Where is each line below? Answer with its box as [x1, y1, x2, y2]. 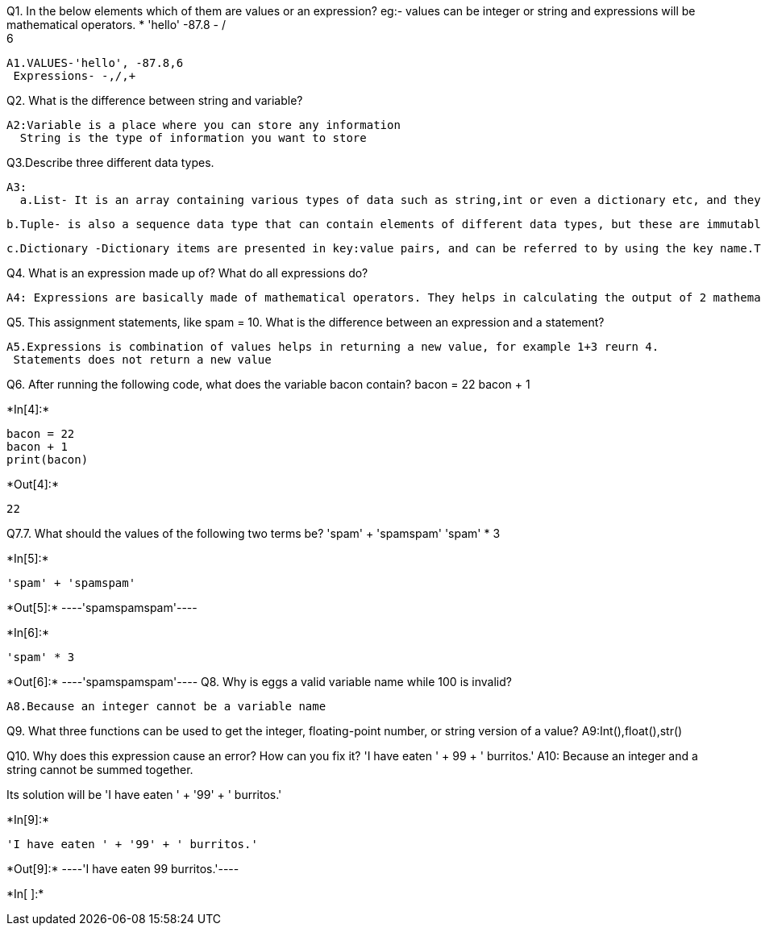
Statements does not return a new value [13, 353, 272, 366]
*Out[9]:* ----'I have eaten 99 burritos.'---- [6, 862, 239, 876]
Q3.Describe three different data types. [6, 156, 214, 169]
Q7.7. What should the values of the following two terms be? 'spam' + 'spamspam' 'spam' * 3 [6, 526, 501, 540]
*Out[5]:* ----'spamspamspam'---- [6, 601, 198, 614]
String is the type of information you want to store [19, 131, 367, 144]
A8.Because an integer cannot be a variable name [6, 700, 326, 713]
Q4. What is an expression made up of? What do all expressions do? [6, 266, 368, 280]
